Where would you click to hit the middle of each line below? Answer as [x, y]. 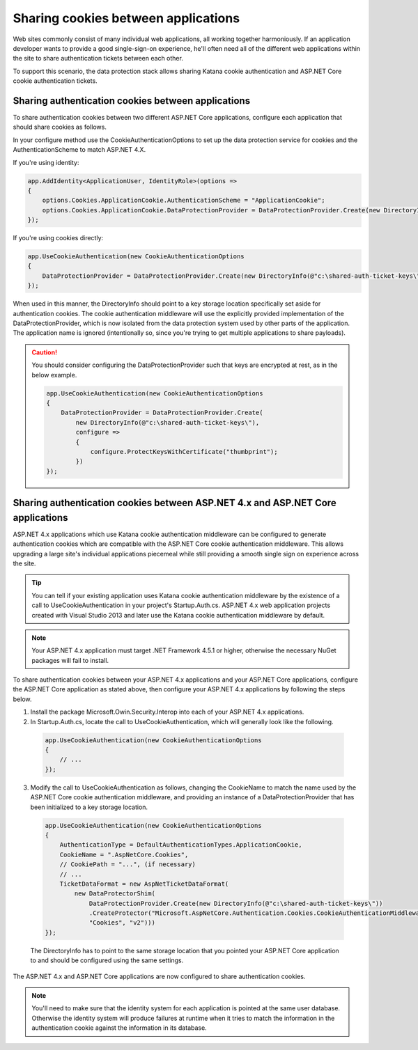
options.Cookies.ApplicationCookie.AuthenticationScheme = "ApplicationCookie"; [184, 201]
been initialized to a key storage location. [89, 807]
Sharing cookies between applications [126, 18]
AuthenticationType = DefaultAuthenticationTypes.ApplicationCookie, [181, 845]
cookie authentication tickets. [55, 81]
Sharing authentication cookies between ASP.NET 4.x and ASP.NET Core [175, 503]
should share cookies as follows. [60, 127]
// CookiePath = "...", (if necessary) [128, 864]
